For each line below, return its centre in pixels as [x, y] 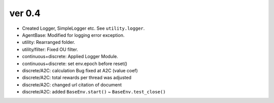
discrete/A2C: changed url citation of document [72, 85]
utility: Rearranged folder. [49, 42]
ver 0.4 [25, 13]
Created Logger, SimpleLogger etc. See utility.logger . [83, 28]
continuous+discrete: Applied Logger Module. [70, 57]
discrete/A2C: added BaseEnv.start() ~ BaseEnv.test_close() [94, 92]
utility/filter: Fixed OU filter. [50, 49]
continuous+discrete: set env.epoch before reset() [75, 64]
